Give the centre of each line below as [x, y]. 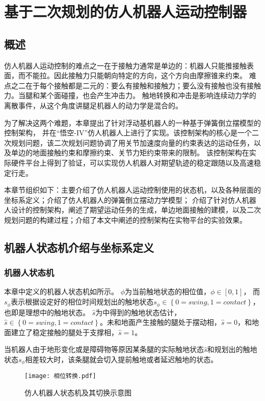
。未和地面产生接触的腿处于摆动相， [160, 322]
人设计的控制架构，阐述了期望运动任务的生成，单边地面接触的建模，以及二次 [132, 210]
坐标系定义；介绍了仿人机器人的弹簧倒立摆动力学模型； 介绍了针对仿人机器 [130, 199]
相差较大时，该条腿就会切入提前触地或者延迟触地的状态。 [122, 359]
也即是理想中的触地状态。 [47, 312]
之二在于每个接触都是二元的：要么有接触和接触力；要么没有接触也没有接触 [136, 85]
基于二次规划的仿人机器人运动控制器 [126, 11]
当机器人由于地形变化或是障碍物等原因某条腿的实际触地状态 [104, 349]
